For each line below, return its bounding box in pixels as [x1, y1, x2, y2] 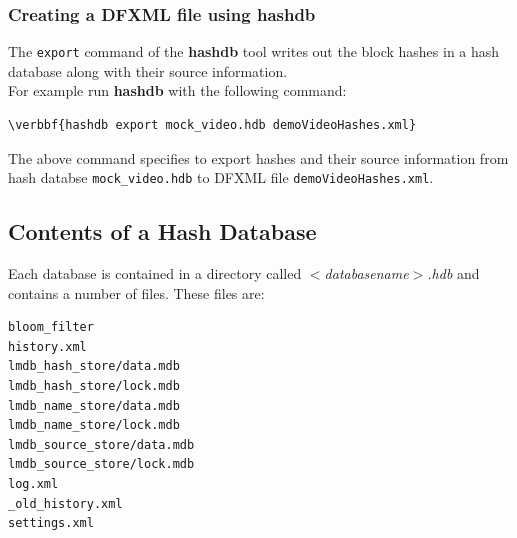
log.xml [8, 477, 59, 492]
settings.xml [8, 516, 94, 531]
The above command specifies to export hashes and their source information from [8, 147, 509, 168]
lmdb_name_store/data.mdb [8, 398, 180, 413]
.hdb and [427, 263, 480, 284]
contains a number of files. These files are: [8, 282, 265, 303]
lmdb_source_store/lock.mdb [8, 457, 195, 472]
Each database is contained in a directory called [8, 263, 302, 284]
